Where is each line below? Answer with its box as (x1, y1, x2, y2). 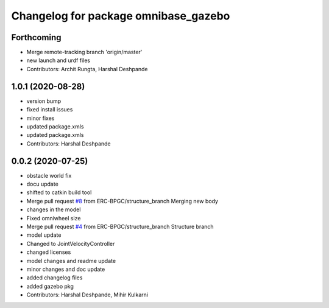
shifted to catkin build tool (26, 189, 92, 196)
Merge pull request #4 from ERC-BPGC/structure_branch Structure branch (26, 223, 214, 230)
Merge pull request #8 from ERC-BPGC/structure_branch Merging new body (26, 197, 219, 205)
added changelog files (26, 274, 83, 281)
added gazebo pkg (26, 282, 74, 290)
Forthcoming (11, 32, 62, 43)
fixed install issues (26, 106, 73, 113)
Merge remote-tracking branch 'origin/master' (26, 49, 143, 56)
